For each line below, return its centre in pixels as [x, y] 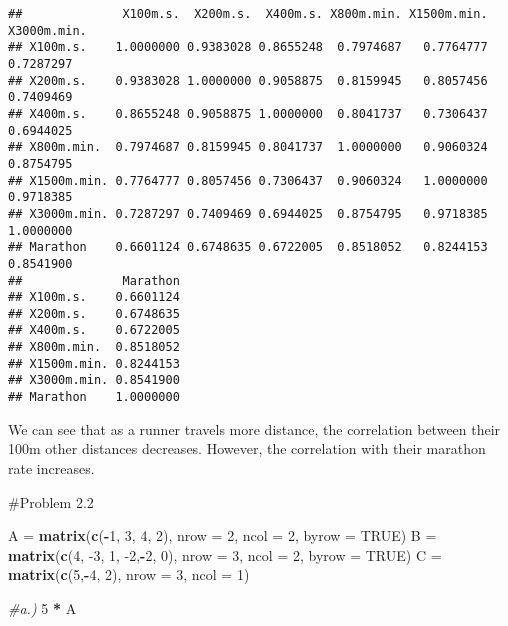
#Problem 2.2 [51, 501]
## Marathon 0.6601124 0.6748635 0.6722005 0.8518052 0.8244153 [248, 247]
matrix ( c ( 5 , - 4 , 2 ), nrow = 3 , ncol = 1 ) [129, 574]
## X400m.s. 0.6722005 [94, 330]
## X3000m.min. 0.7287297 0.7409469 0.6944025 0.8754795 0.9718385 [248, 213]
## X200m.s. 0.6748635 [94, 313]
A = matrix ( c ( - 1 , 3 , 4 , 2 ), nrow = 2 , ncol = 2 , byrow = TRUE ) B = [222, 535]
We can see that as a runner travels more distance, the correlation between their [254, 428]
